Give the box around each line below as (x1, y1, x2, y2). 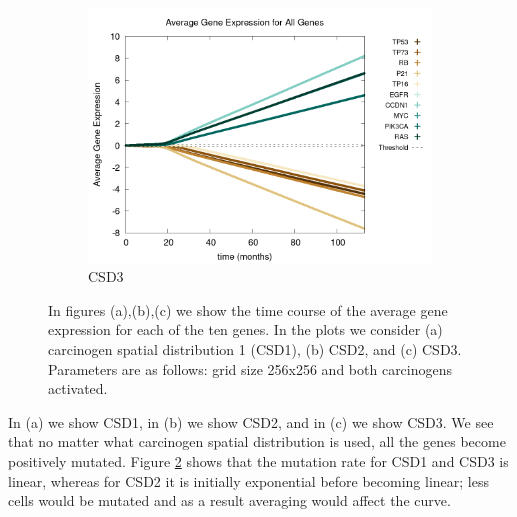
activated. (48, 378, 108, 399)
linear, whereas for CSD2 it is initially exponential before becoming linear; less (8, 470, 489, 491)
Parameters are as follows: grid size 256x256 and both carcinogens (48, 358, 453, 379)
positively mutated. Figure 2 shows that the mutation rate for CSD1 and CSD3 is (8, 450, 509, 471)
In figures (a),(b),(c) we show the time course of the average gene (48, 299, 448, 320)
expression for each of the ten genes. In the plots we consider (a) (48, 319, 443, 340)
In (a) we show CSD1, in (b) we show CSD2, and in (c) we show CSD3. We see (8, 411, 494, 432)
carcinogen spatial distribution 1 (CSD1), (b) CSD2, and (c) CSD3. (48, 339, 462, 360)
